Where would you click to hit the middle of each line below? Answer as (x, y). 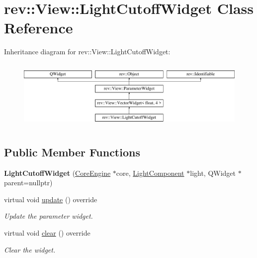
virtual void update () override (51, 199)
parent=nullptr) (28, 183)
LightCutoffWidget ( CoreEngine (57, 173)
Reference (39, 28)
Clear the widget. (30, 249)
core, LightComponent (150, 173)
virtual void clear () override (47, 232)
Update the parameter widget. (48, 216)
